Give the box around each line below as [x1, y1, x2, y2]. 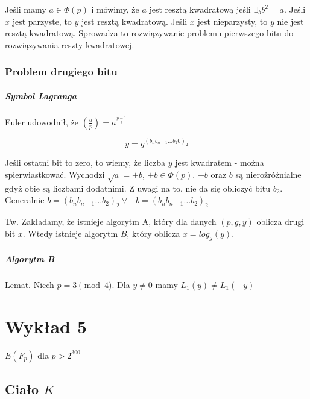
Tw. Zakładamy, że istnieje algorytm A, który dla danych [5, 215, 217, 228]
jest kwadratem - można [175, 156, 264, 169]
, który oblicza [127, 227, 180, 239]
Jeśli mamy [5, 3, 46, 15]
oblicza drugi [256, 215, 305, 228]
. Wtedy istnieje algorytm [22, 227, 118, 239]
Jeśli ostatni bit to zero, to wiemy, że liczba [5, 156, 165, 169]
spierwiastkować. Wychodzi [5, 168, 105, 180]
